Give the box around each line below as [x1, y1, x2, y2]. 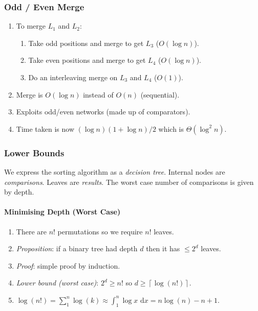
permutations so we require [57, 226, 143, 236]
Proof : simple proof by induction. [16, 260, 120, 271]
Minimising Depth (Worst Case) [4, 206, 121, 217]
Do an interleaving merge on [28, 72, 118, 82]
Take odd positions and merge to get [28, 37, 144, 48]
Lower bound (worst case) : [16, 277, 99, 288]
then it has [146, 243, 180, 254]
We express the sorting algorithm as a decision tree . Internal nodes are [4, 166, 225, 177]
